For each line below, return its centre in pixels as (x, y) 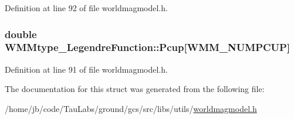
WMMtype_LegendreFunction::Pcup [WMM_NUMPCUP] (148, 47)
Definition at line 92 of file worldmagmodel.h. (86, 8)
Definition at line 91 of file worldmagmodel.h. (86, 69)
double (21, 34)
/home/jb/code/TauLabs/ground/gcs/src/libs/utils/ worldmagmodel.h (131, 108)
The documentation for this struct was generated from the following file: (135, 89)
